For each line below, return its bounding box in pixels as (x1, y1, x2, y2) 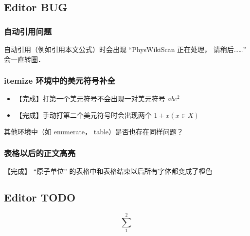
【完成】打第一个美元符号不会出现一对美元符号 (15, 93, 165, 104)
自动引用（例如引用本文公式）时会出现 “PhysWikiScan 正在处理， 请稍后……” (4, 44, 247, 54)
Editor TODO (4, 190, 76, 205)
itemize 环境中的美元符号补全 (4, 74, 115, 87)
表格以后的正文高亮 (4, 147, 76, 159)
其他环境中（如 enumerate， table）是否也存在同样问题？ (4, 126, 184, 136)
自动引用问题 (4, 25, 52, 37)
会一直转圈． (4, 54, 45, 64)
